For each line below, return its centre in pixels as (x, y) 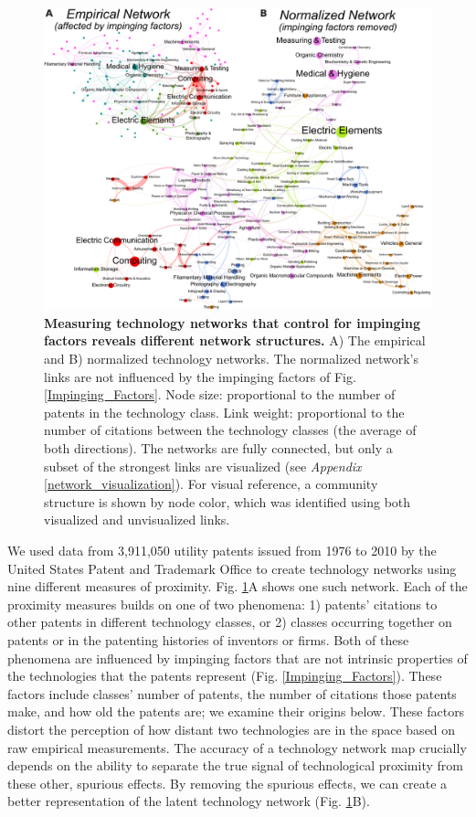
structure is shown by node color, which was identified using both (227, 501)
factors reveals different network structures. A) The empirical (235, 340)
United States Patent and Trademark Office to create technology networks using (232, 568)
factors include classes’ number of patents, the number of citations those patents (232, 693)
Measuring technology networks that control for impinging (233, 322)
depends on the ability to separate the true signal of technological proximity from (235, 765)
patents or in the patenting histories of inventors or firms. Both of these (208, 639)
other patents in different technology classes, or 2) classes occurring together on (230, 622)
